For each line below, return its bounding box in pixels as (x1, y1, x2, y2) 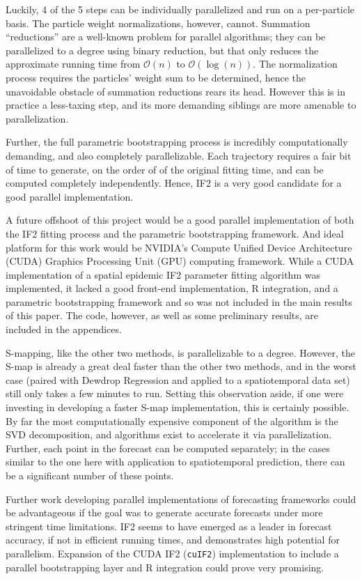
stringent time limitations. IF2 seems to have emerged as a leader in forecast (6, 518, 332, 533)
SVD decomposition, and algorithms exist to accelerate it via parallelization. (6, 427, 332, 442)
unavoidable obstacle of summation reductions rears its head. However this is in (6, 84, 345, 98)
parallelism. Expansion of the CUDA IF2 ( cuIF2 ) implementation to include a (6, 546, 339, 560)
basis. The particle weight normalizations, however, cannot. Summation (6, 15, 310, 30)
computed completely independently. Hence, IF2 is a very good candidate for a (6, 176, 342, 190)
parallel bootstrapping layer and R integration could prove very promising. (6, 559, 324, 574)
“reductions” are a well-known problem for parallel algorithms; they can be (6, 29, 326, 44)
